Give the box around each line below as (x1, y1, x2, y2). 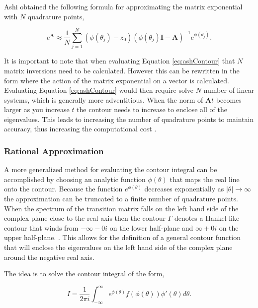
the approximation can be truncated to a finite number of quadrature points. (4, 193, 238, 204)
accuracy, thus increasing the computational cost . (4, 123, 157, 134)
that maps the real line (170, 174, 240, 184)
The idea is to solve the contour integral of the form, (4, 268, 165, 279)
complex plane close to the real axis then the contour (4, 213, 166, 223)
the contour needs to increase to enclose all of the (77, 104, 227, 115)
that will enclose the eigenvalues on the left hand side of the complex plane (4, 242, 233, 252)
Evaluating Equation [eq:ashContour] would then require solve (4, 85, 194, 95)
